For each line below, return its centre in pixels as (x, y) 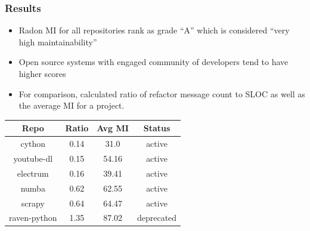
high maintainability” (58, 41)
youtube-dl (33, 158)
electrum (33, 173)
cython (33, 144)
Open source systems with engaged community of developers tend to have (154, 62)
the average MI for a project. (72, 105)
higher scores (42, 73)
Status (157, 128)
